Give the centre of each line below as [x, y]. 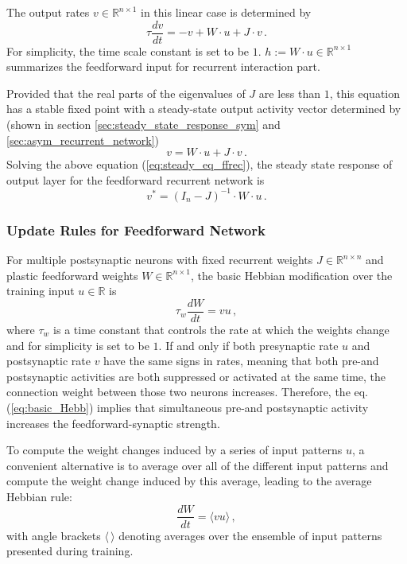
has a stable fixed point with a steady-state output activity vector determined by [204, 109]
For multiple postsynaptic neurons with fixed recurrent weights [160, 260]
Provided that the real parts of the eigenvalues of [126, 93]
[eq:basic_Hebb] [50, 407]
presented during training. [70, 551]
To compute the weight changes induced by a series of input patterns [174, 450]
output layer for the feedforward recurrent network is [136, 179]
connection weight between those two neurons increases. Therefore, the [178, 392]
